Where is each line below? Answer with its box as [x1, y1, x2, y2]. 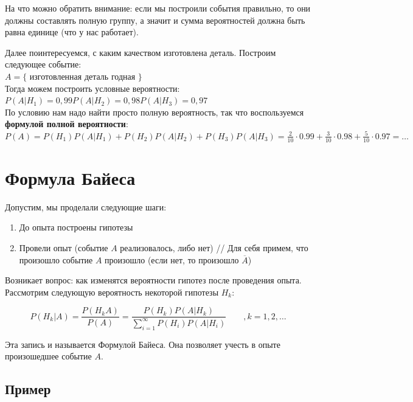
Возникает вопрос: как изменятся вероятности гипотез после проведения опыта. [5, 274, 302, 286]
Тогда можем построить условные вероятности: [5, 81, 180, 94]
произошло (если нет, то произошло [105, 253, 239, 266]
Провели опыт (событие [19, 241, 108, 254]
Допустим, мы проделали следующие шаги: [5, 200, 167, 213]
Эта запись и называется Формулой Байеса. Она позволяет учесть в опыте [5, 338, 280, 350]
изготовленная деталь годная [29, 69, 136, 82]
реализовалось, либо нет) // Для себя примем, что [120, 241, 308, 254]
